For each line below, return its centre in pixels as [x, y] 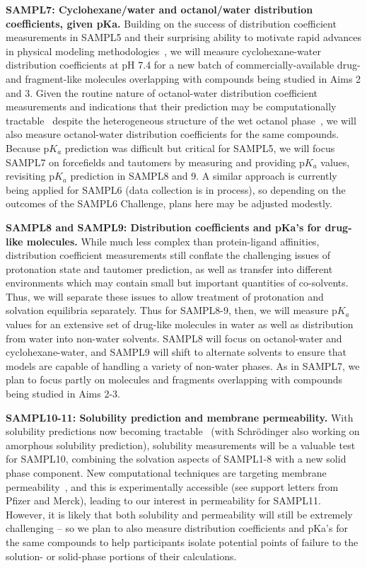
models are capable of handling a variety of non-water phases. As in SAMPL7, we [183, 365]
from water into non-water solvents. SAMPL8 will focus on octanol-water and [174, 338]
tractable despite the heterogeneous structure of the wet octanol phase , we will [181, 120]
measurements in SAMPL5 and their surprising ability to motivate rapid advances [184, 37]
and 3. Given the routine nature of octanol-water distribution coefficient [162, 92]
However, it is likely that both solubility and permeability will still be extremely [179, 514]
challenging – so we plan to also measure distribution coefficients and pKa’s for [177, 528]
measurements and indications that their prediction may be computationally [171, 106]
